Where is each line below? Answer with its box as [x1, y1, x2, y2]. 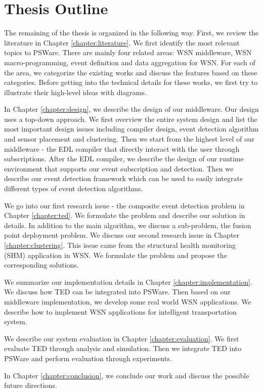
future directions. [4, 380, 57, 390]
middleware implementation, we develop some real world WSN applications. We [4, 296, 251, 307]
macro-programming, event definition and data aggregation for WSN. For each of [4, 57, 255, 67]
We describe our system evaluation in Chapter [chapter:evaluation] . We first [4, 333, 239, 343]
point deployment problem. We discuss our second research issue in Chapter [4, 230, 240, 240]
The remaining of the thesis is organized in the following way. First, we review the [4, 27, 259, 38]
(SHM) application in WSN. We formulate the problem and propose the [4, 249, 227, 260]
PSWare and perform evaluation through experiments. [4, 353, 172, 363]
